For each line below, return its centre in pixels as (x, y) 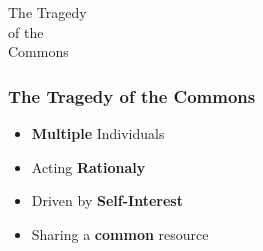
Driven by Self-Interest (107, 200)
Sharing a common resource (120, 233)
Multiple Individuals (98, 133)
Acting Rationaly (88, 166)
